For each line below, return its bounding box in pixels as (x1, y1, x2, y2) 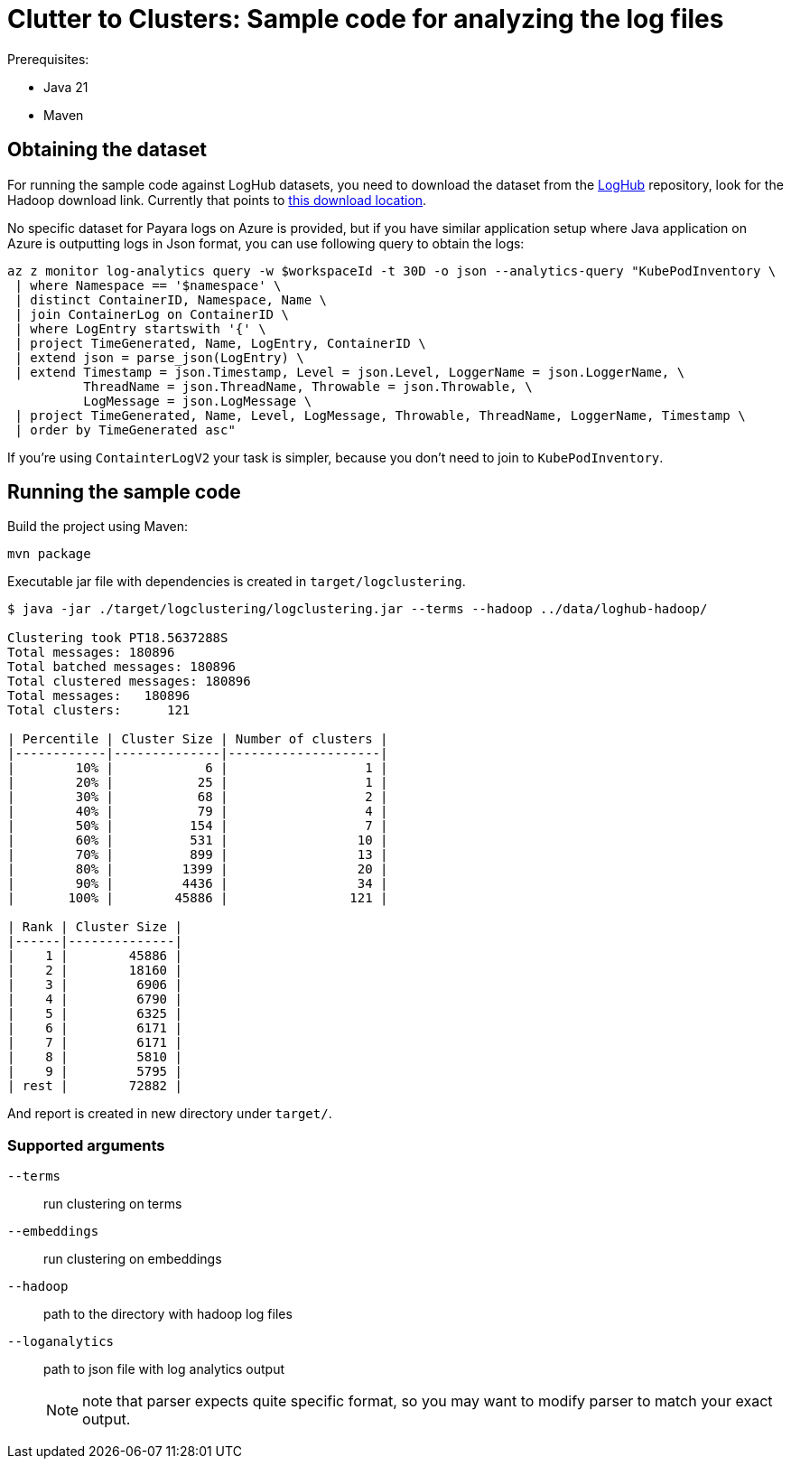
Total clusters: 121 (7, 703, 191, 718)
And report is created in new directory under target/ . (7, 1106, 332, 1122)
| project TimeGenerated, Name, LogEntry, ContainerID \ (14, 335, 426, 350)
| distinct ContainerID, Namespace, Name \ (14, 292, 328, 307)
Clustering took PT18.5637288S (7, 630, 228, 646)
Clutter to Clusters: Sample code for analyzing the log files (7, 4, 724, 34)
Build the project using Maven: (7, 518, 188, 535)
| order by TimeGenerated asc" (14, 422, 236, 437)
